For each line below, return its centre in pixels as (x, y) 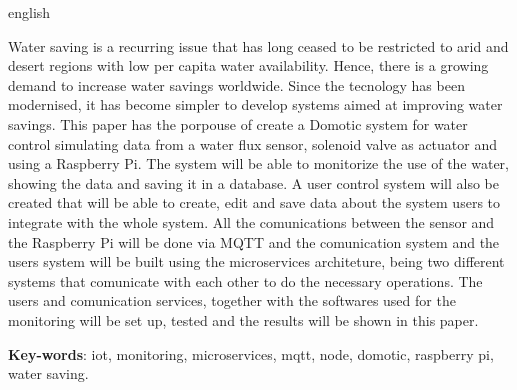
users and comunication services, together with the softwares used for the (232, 300)
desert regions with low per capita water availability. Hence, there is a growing (248, 65)
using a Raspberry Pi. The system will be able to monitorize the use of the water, (259, 163)
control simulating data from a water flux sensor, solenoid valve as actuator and (253, 143)
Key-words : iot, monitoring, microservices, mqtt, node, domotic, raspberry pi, (251, 353)
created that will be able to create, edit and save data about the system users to (254, 202)
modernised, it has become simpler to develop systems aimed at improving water (255, 104)
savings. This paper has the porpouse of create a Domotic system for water (238, 123)
